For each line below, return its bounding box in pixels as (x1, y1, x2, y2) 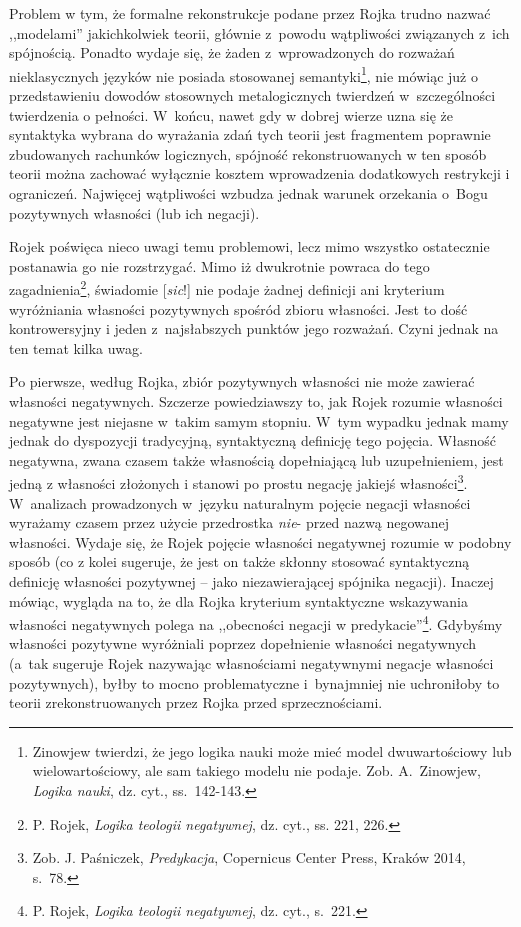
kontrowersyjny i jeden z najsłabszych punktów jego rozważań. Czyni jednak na (9, 318, 499, 339)
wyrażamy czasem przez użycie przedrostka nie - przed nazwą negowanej (9, 512, 450, 533)
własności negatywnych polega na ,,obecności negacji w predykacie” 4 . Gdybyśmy (9, 611, 503, 634)
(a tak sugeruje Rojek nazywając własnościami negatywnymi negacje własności (9, 653, 494, 674)
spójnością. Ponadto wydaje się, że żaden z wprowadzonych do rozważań (9, 42, 455, 63)
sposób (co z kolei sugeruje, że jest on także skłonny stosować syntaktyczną (9, 551, 470, 572)
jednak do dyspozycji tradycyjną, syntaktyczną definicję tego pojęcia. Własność (9, 430, 496, 451)
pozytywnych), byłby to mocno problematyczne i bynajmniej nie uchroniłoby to (9, 672, 500, 693)
